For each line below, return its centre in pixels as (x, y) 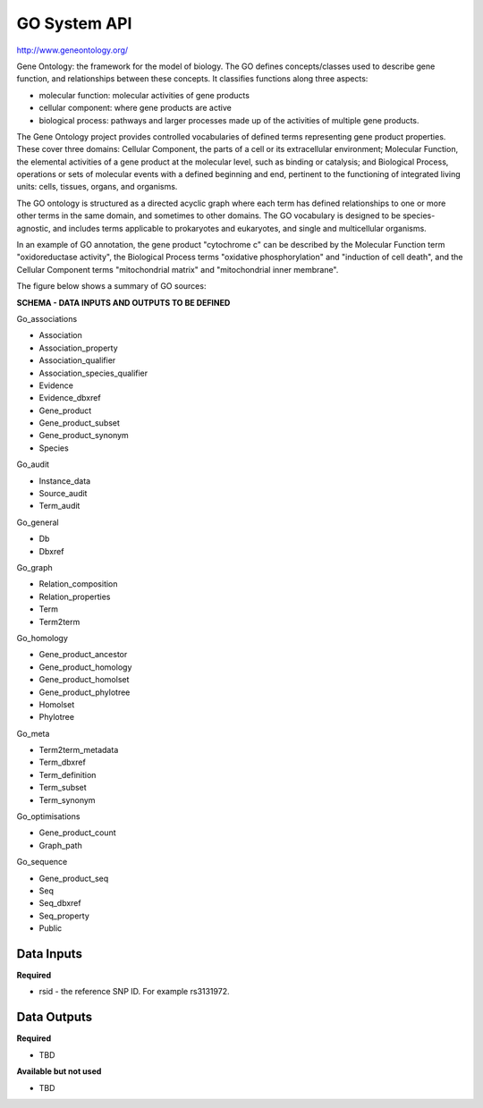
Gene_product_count (77, 833)
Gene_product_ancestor (83, 655)
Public (51, 928)
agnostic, (34, 228)
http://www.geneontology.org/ (72, 50)
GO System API (74, 23)
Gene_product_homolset (84, 680)
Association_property (78, 348)
